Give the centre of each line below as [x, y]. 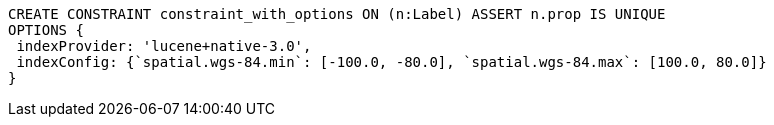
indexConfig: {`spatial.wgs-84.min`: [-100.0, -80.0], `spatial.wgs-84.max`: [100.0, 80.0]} [391, 62]
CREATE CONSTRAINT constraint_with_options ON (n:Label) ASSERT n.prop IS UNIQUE [337, 14]
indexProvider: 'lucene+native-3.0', [164, 46]
